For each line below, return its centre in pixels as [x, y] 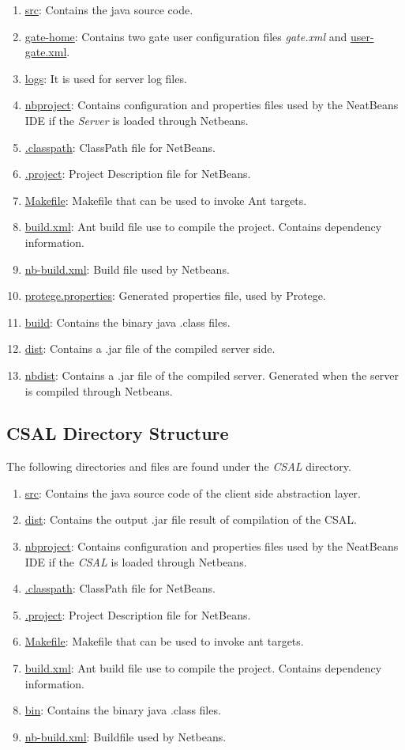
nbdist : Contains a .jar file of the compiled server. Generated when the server [212, 375]
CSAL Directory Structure [118, 433]
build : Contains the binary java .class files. [127, 322]
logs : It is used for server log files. [106, 78]
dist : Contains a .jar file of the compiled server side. [150, 348]
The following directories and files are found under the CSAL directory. [179, 466]
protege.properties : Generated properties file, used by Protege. [175, 295]
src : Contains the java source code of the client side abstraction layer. [193, 492]
